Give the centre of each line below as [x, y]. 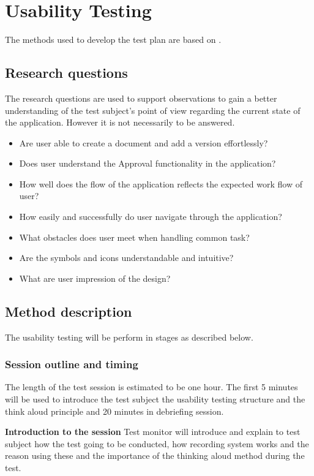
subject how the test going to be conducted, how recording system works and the [157, 443]
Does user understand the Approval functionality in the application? [148, 163]
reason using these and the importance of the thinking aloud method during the [155, 455]
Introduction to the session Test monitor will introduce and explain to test [153, 432]
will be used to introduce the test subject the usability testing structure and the [155, 399]
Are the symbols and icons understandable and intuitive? [126, 258]
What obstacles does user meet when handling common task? [134, 237]
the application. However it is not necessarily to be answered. [120, 122]
